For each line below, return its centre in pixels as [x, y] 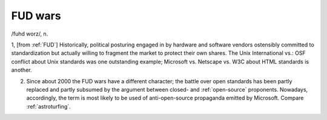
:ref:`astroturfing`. [48, 106]
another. [21, 70]
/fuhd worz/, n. [30, 34]
